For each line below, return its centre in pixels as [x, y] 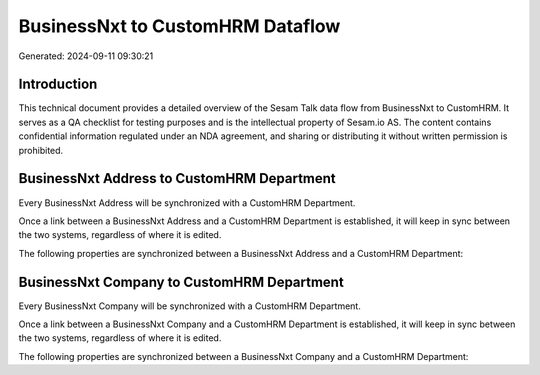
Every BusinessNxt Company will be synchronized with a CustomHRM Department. [190, 306]
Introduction [58, 84]
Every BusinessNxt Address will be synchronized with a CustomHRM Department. [187, 202]
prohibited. [41, 150]
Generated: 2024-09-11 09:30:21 [86, 56]
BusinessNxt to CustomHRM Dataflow [179, 26]
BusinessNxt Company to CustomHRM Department [181, 281]
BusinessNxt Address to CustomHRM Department [177, 178]
